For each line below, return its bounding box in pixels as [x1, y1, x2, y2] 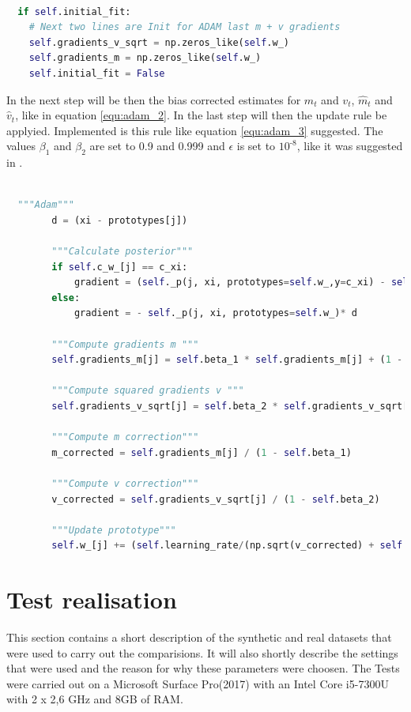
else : [51, 292, 81, 303]
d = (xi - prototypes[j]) [51, 214, 188, 226]
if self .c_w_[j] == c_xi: [51, 261, 188, 273]
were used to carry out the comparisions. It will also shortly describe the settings [6, 644, 398, 661]
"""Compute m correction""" [51, 431, 199, 443]
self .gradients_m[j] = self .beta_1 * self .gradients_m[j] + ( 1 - [51, 354, 403, 366]
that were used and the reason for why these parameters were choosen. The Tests [6, 660, 400, 676]
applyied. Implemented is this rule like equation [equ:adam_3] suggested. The [6, 122, 383, 138]
